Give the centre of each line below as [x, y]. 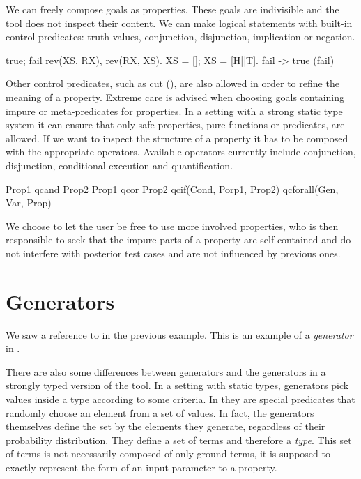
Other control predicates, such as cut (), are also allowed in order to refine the [172, 83]
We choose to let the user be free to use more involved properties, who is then [172, 226]
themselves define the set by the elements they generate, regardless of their [166, 426]
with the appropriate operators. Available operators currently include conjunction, [181, 152]
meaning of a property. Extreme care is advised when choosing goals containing [175, 97]
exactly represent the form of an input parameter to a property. [141, 467]
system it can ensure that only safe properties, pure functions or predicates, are [175, 124]
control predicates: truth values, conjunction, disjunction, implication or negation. [180, 37]
